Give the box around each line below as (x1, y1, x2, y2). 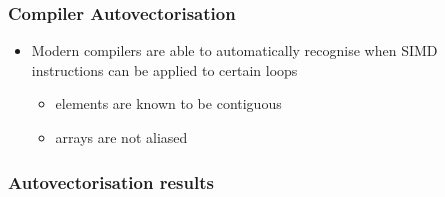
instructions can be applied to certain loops (31, 59, 298, 80)
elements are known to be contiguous (55, 93, 282, 114)
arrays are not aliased (55, 127, 188, 147)
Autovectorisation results (8, 169, 214, 194)
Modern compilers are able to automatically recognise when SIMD (31, 40, 438, 61)
